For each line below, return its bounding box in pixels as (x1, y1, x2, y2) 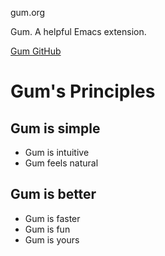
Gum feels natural (24, 157, 99, 169)
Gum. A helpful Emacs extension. (10, 26, 147, 37)
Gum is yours (24, 233, 80, 246)
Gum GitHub (10, 45, 62, 57)
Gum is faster (24, 212, 81, 224)
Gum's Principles (10, 80, 156, 103)
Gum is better (10, 186, 97, 203)
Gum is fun (24, 223, 71, 235)
